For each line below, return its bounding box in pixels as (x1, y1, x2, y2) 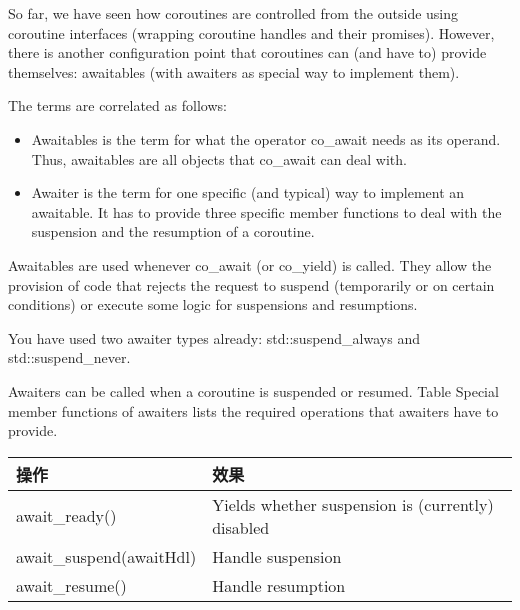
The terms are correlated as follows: (8, 95, 227, 116)
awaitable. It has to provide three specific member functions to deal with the (31, 201, 502, 222)
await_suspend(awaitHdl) (16, 544, 197, 568)
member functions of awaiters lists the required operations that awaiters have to (8, 400, 499, 421)
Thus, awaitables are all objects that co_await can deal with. (31, 148, 407, 169)
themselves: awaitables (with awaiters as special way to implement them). (8, 61, 460, 82)
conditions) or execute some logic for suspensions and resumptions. (8, 294, 418, 315)
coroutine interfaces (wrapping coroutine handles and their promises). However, (8, 22, 495, 43)
